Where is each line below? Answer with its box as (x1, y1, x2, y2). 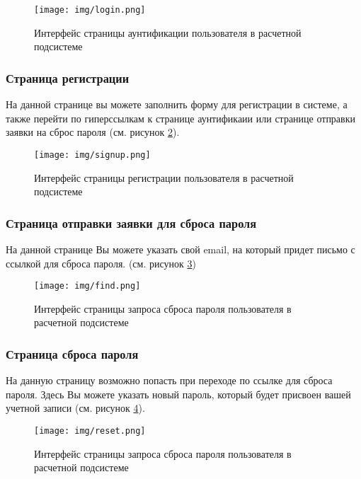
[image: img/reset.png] (34, 425, 146, 436)
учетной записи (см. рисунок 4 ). (6, 400, 145, 415)
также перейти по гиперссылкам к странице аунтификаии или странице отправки (6, 110, 355, 125)
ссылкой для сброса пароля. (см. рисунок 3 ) (6, 255, 196, 270)
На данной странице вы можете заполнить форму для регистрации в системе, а (6, 97, 348, 112)
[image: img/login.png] (34, 5, 146, 15)
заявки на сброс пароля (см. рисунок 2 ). (6, 125, 180, 139)
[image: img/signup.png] (34, 149, 151, 160)
